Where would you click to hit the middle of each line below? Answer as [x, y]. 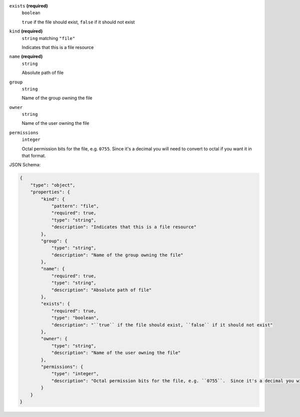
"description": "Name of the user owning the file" [116, 353]
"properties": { [50, 192]
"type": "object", [53, 185]
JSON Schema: [25, 165]
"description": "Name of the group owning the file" [117, 255]
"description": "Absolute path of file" [101, 290]
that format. [34, 156]
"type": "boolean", [75, 318]
